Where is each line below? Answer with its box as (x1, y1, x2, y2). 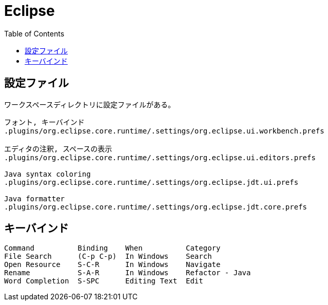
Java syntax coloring (4, 169, 91, 178)
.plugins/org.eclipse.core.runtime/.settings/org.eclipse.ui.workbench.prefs (4, 126, 324, 135)
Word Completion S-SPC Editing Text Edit (4, 277, 203, 285)
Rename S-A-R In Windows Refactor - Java (4, 269, 251, 277)
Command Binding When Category (4, 244, 221, 253)
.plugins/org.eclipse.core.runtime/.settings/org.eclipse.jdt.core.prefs (4, 202, 307, 211)
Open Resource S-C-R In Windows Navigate (4, 260, 221, 269)
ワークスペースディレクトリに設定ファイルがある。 (4, 100, 175, 109)
